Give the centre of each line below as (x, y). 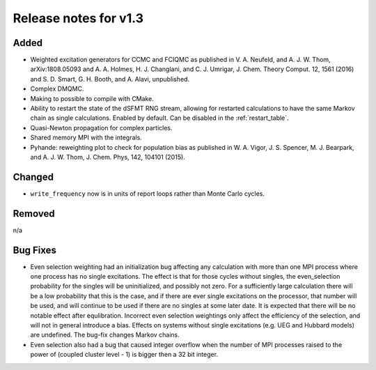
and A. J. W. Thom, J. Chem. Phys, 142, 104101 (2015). (108, 157)
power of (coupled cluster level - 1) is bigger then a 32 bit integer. (124, 355)
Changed (33, 177)
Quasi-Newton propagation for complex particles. (102, 128)
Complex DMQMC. (57, 89)
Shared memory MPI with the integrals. (86, 138)
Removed (34, 214)
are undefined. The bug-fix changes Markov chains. (105, 335)
